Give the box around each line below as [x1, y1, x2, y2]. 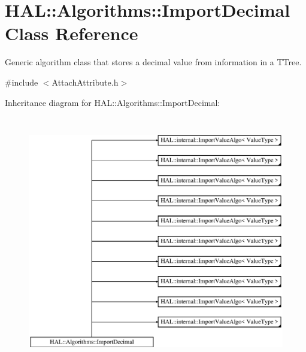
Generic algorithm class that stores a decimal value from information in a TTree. [5, 56, 302, 68]
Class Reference [5, 21, 138, 45]
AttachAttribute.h [51, 75, 119, 88]
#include [5, 75, 38, 88]
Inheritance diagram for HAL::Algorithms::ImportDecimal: [5, 96, 220, 108]
